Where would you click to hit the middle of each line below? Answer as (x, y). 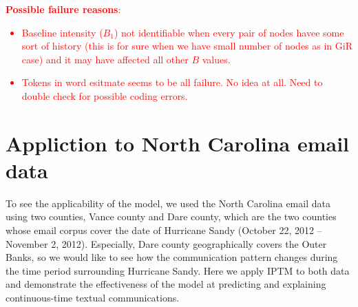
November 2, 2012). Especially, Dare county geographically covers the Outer (166, 243)
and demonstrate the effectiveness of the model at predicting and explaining (166, 284)
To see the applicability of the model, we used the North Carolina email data (168, 203)
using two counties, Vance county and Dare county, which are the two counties (171, 216)
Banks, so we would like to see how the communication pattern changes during (172, 257)
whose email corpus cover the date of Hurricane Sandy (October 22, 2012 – (164, 230)
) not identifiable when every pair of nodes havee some (229, 32)
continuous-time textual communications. (93, 298)
